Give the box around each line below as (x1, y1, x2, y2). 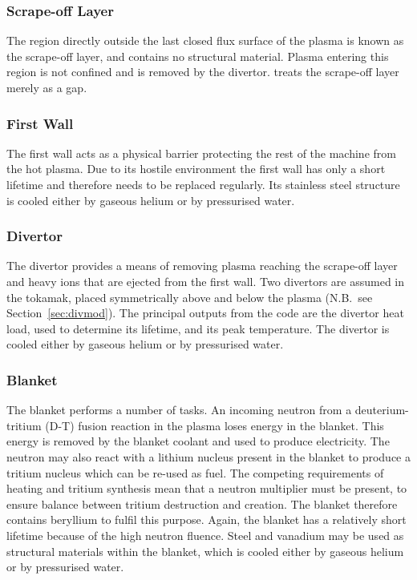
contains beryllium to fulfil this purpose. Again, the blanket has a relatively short (6, 511, 407, 528)
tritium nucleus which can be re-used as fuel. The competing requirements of (6, 464, 384, 481)
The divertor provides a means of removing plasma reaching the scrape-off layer (6, 257, 398, 274)
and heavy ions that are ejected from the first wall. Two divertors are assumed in (6, 273, 405, 289)
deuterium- (354, 401, 409, 418)
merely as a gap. (6, 79, 87, 95)
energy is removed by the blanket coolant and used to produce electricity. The (6, 433, 390, 449)
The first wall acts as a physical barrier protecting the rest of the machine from (6, 144, 396, 161)
